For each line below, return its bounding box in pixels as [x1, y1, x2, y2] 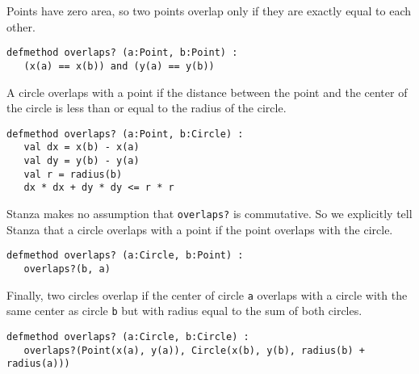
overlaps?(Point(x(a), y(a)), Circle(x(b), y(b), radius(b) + [23, 344, 365, 356]
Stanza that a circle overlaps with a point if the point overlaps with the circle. [6, 221, 393, 237]
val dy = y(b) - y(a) [23, 155, 140, 166]
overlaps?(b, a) [23, 263, 111, 275]
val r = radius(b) [23, 168, 123, 180]
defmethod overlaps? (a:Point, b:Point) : [6, 47, 238, 59]
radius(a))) [6, 358, 70, 370]
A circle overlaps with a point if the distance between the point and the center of [6, 83, 408, 100]
